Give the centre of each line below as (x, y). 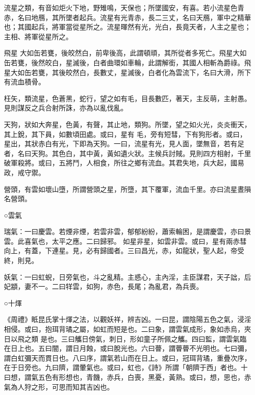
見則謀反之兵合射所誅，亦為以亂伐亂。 (66, 108)
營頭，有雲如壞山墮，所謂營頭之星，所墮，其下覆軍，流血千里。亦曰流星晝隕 (127, 189)
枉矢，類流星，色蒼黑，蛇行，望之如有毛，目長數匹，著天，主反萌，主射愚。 (127, 98)
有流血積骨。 (25, 82)
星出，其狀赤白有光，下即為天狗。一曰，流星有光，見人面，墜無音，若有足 (124, 144)
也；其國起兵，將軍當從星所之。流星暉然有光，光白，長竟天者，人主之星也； (127, 27)
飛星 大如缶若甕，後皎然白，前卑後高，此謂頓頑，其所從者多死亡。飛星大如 (125, 53)
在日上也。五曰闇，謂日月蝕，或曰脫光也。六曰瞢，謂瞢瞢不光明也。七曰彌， (127, 348)
